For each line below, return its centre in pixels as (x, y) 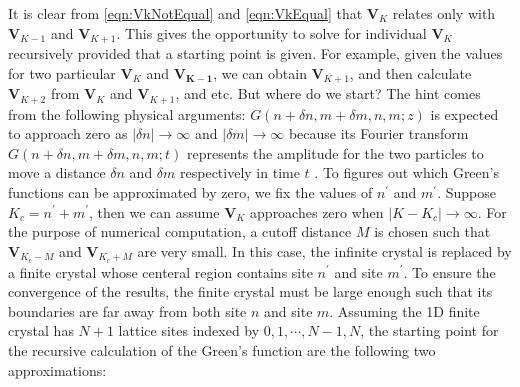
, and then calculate (410, 72)
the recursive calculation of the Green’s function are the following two (222, 349)
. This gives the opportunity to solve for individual (271, 32)
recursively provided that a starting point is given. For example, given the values (255, 53)
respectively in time (240, 172)
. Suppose (466, 191)
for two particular (62, 72)
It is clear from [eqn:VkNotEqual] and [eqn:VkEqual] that (185, 13)
